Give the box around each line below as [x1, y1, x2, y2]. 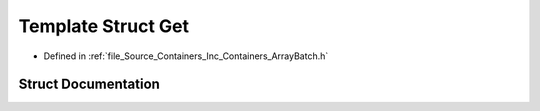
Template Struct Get [18, 15, 190, 37]
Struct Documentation [18, 76, 160, 93]
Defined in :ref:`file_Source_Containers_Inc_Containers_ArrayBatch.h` [43, 50, 329, 62]
